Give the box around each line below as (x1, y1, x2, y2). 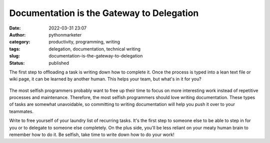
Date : (9, 25, 21, 31)
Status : (9, 60, 25, 66)
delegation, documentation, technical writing (48, 45, 141, 52)
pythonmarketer (48, 31, 82, 37)
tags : (9, 45, 20, 52)
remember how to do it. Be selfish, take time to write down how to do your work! (9, 131, 174, 137)
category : (9, 39, 30, 45)
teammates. (9, 108, 34, 114)
